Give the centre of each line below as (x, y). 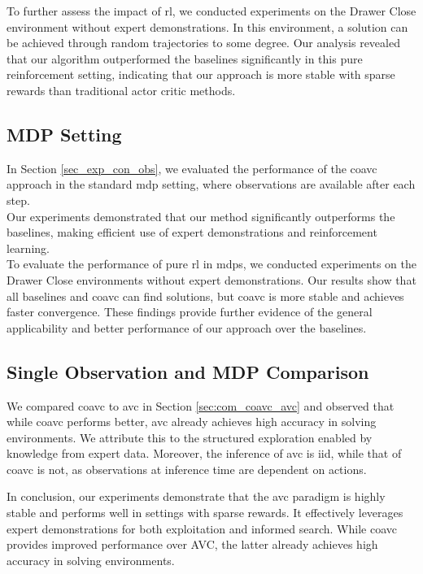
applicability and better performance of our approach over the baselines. (187, 327)
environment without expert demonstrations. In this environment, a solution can (207, 26)
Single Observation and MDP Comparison (188, 371)
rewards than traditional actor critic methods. (121, 90)
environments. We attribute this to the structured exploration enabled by (190, 437)
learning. (28, 248)
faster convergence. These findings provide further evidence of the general (190, 312)
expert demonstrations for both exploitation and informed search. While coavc (202, 528)
